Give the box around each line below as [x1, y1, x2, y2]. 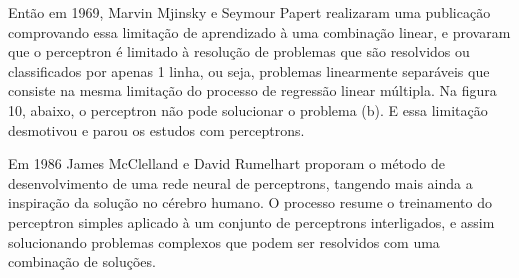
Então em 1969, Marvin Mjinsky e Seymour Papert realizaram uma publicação [8, 2, 491, 22]
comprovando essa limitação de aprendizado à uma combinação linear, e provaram [8, 21, 511, 42]
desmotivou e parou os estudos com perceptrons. [8, 119, 305, 140]
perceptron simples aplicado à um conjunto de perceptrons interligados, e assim [8, 211, 495, 232]
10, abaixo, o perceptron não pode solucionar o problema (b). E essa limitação [8, 99, 488, 120]
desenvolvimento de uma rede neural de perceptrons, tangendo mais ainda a [8, 172, 473, 193]
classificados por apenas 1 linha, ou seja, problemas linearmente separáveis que [8, 60, 490, 81]
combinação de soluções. [8, 251, 156, 272]
